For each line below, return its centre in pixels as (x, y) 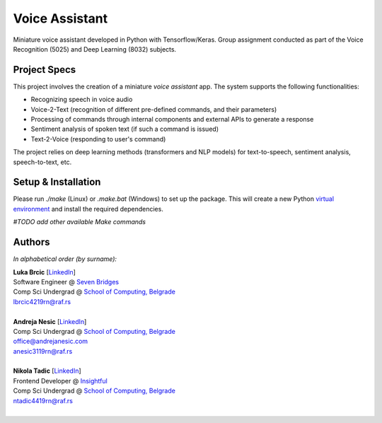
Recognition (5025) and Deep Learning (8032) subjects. (95, 49)
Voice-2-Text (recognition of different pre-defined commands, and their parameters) (154, 109)
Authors (31, 242)
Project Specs (45, 70)
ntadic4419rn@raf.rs (43, 400)
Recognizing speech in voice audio (82, 100)
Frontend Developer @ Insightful (60, 381)
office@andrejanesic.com (51, 341)
